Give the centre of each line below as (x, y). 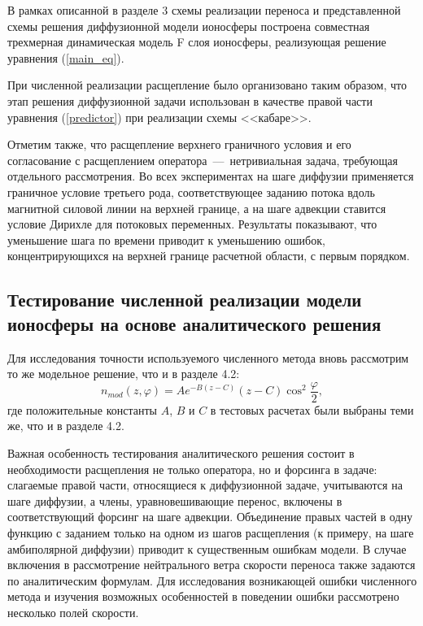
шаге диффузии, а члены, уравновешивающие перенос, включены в (175, 500)
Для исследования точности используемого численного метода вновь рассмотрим (208, 357)
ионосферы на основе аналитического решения (194, 323)
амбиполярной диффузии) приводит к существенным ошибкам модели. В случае (207, 548)
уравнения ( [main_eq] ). (66, 57)
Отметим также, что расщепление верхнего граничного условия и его (179, 144)
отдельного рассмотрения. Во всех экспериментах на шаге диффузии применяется (211, 176)
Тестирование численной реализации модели (185, 300)
